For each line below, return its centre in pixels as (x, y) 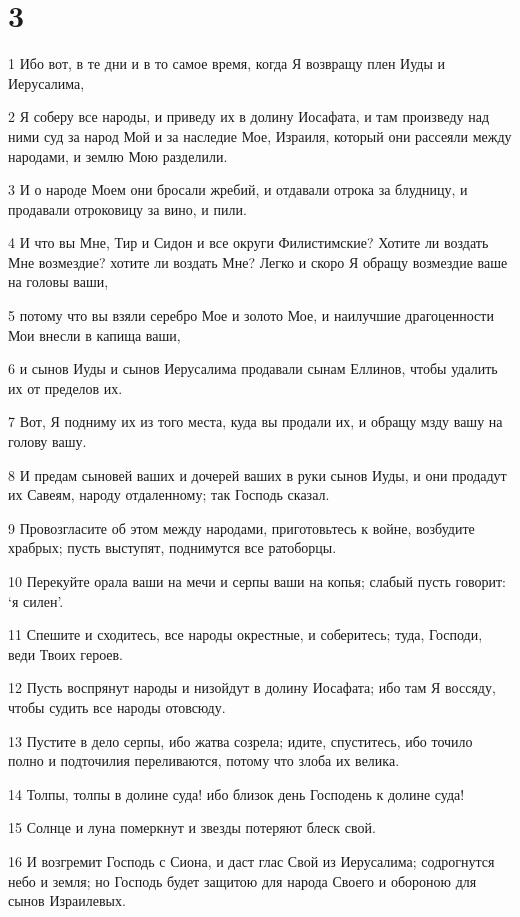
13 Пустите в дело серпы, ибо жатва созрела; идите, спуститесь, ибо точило (240, 740)
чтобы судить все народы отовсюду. (117, 706)
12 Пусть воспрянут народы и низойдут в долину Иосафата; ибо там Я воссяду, (252, 687)
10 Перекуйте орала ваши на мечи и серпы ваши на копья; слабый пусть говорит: (257, 581)
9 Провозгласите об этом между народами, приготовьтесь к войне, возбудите (241, 527)
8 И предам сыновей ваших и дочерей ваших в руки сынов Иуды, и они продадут (257, 474)
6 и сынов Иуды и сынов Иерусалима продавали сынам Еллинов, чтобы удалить (253, 368)
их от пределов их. (65, 387)
